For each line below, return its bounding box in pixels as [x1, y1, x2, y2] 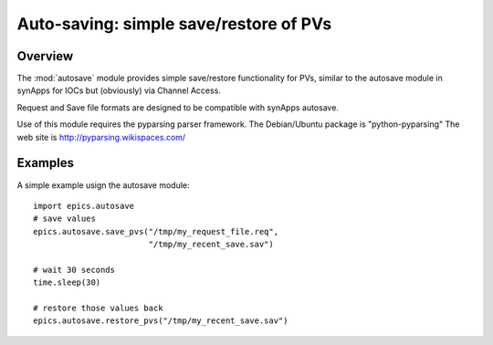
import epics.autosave [33, 201, 135, 211]
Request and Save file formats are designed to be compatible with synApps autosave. [16, 101, 340, 113]
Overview [16, 48, 74, 64]
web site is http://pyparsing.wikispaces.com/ [16, 131, 186, 142]
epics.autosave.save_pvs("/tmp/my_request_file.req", [33, 226, 278, 236]
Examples [16, 155, 75, 171]
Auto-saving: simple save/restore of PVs [16, 14, 332, 34]
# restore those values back [33, 303, 163, 314]
